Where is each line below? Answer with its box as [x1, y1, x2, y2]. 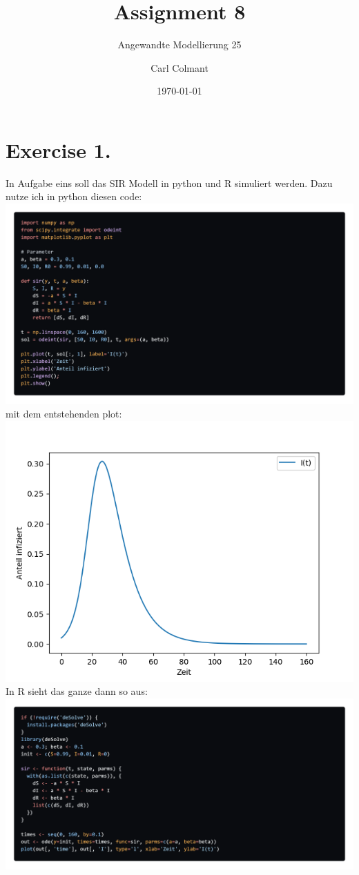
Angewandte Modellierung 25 [117, 37, 242, 52]
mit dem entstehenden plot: [6, 406, 122, 421]
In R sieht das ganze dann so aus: [6, 684, 148, 698]
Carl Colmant [151, 60, 208, 75]
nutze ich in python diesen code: [6, 189, 142, 204]
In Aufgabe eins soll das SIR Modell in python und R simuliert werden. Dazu [6, 175, 333, 190]
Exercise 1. [6, 135, 111, 164]
